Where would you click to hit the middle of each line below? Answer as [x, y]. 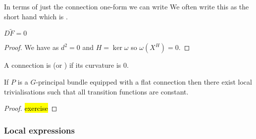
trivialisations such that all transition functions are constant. [96, 91]
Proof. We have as [31, 47]
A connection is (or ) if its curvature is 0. [66, 65]
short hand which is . [36, 16]
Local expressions [39, 130]
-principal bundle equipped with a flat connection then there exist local [144, 82]
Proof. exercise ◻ [31, 108]
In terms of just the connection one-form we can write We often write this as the [127, 6]
